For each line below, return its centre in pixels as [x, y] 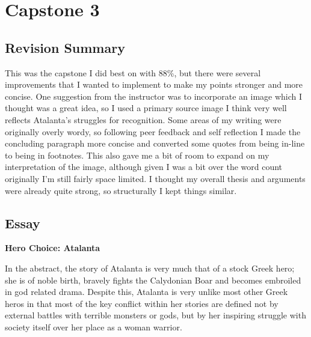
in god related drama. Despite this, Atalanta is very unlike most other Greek [146, 292]
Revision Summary [65, 47]
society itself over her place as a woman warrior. [94, 326]
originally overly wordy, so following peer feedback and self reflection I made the [153, 131]
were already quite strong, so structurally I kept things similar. [121, 190]
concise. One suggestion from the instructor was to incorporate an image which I [154, 96]
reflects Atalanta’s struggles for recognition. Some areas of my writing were [143, 119]
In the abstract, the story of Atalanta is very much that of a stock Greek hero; [150, 268]
